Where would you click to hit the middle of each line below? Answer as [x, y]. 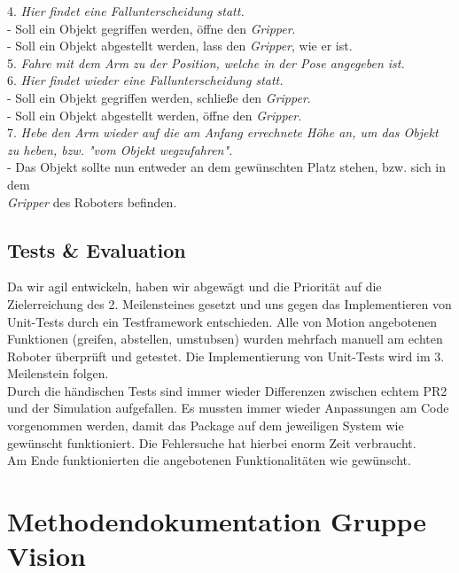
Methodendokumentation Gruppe [217, 521]
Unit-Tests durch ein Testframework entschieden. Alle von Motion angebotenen [222, 321]
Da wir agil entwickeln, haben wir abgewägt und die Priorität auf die [194, 286]
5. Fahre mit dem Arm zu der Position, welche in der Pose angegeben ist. [206, 62]
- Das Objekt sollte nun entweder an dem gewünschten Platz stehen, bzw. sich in [227, 167]
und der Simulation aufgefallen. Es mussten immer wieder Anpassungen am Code [228, 408]
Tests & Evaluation [97, 249]
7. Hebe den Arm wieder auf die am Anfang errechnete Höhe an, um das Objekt [223, 132]
